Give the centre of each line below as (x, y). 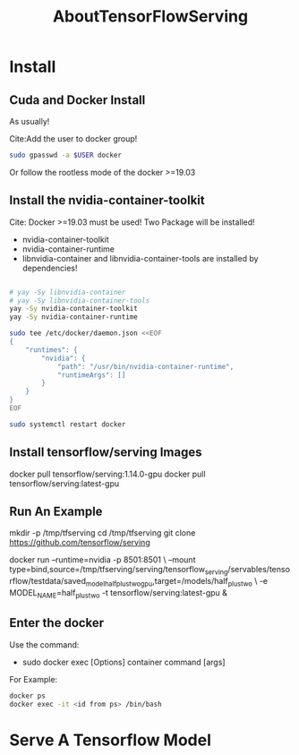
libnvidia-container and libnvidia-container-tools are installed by (140, 258)
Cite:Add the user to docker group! (73, 139)
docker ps (28, 696)
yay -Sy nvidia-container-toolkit (74, 309)
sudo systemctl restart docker (68, 424)
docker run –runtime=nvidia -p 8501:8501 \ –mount (103, 560)
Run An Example (56, 512)
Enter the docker (57, 623)
